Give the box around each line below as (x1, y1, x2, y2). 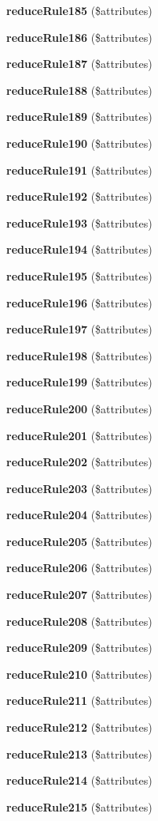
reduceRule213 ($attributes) (6, 745, 152, 762)
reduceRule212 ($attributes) (6, 719, 152, 736)
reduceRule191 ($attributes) (6, 161, 152, 178)
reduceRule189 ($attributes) (6, 108, 152, 125)
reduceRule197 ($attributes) (6, 321, 152, 337)
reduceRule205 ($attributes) (6, 533, 152, 549)
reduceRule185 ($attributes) (6, 2, 152, 18)
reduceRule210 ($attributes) (6, 665, 152, 682)
